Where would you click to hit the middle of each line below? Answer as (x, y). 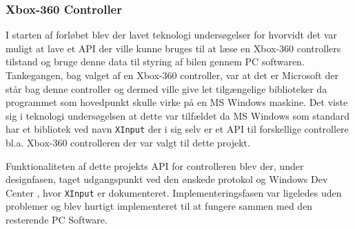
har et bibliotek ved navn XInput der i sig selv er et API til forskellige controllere (177, 129)
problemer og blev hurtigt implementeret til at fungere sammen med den (159, 206)
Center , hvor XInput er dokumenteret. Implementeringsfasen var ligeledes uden (174, 192)
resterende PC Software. (57, 220)
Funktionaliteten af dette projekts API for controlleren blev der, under (155, 165)
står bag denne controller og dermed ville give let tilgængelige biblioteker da (166, 88)
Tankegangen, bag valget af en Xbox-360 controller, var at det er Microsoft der (172, 75)
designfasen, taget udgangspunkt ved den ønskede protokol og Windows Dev (167, 179)
